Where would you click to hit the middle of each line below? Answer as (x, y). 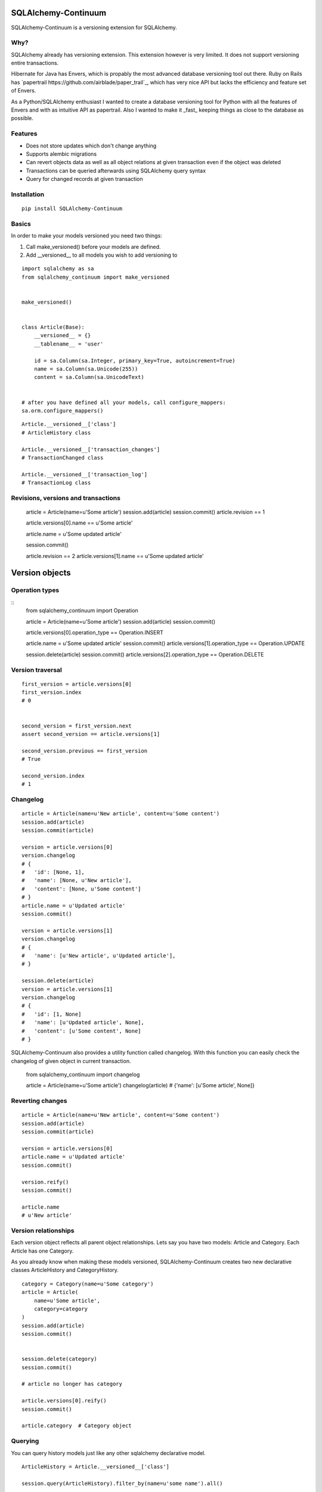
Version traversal (36, 670)
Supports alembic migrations (61, 154)
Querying (25, 1441)
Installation (28, 194)
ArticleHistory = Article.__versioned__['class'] (96, 1466)
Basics (21, 224)
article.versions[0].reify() (64, 1401)
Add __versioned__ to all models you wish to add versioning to (102, 255)
